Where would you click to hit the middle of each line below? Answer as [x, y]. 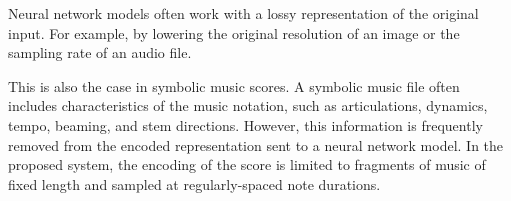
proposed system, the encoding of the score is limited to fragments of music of [247, 164]
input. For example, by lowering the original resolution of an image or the [234, 32]
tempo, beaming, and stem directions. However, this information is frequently [245, 124]
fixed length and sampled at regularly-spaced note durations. [194, 183]
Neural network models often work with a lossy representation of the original [243, 13]
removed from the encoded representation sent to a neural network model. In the [256, 144]
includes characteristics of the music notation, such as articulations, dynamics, [248, 105]
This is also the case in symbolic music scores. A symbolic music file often [234, 85]
